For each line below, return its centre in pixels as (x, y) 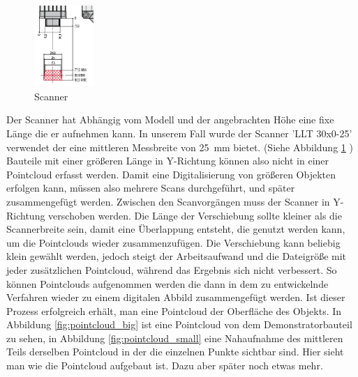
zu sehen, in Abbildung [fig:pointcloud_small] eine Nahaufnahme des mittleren (175, 338)
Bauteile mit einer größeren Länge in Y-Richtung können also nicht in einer (168, 161)
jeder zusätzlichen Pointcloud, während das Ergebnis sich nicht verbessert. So (172, 269)
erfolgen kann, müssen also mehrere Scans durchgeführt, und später (151, 188)
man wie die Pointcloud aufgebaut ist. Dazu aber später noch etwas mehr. (165, 366)
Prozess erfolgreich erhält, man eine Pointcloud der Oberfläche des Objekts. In (174, 310)
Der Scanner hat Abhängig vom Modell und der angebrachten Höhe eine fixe (170, 120)
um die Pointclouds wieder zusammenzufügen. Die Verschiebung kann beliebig (173, 242)
